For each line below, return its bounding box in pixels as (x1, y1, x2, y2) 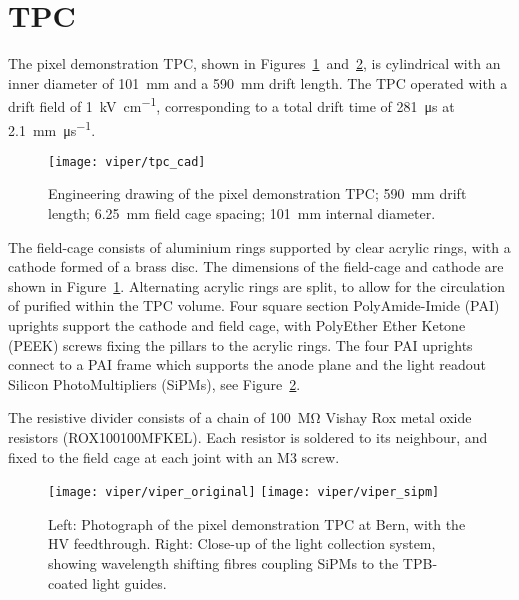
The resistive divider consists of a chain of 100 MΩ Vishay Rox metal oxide (8, 407, 472, 428)
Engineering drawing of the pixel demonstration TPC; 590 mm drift (48, 183, 467, 204)
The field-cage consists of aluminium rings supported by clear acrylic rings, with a (8, 236, 511, 257)
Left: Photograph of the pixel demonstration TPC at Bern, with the (48, 513, 466, 534)
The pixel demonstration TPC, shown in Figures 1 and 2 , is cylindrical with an (8, 53, 501, 74)
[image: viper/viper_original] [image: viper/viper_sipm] (48, 485, 440, 500)
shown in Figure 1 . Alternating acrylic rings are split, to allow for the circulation (8, 275, 505, 296)
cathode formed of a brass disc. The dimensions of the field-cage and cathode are (8, 256, 504, 277)
